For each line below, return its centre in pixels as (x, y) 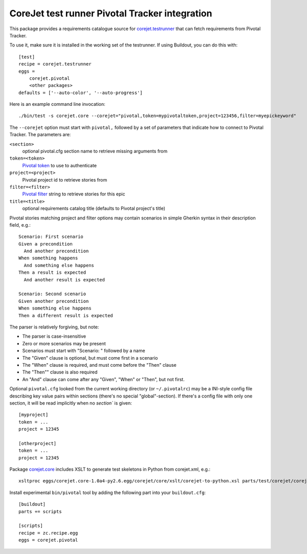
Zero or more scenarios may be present (64, 343)
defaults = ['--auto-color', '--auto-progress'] (81, 93)
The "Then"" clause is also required (60, 372)
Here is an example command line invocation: (57, 104)
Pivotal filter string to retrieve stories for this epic (74, 194)
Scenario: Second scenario (52, 294)
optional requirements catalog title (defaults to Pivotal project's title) (94, 208)
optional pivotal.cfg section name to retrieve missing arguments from (95, 151)
